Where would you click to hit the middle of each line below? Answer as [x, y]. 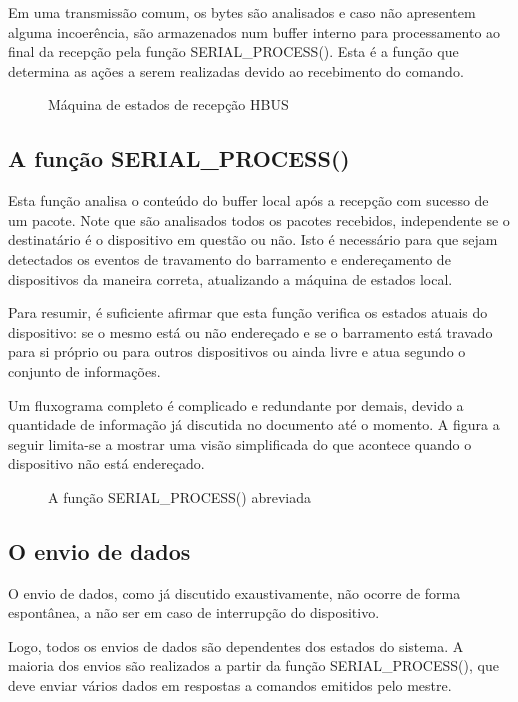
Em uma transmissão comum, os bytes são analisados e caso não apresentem [242, 12]
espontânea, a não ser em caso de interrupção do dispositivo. [194, 612]
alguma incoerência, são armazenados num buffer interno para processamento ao [254, 31]
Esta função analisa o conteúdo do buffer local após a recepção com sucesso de [248, 200]
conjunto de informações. [84, 370]
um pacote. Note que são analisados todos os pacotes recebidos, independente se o [259, 219]
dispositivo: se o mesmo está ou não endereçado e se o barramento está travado [250, 331]
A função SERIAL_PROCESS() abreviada [179, 496]
